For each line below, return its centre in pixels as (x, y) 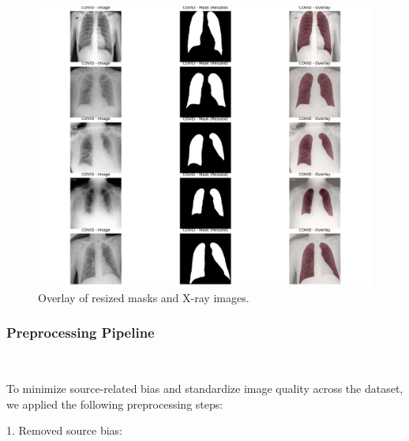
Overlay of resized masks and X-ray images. (144, 297)
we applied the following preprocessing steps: (115, 404)
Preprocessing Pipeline (81, 333)
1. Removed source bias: (64, 430)
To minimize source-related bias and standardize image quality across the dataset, (205, 389)
